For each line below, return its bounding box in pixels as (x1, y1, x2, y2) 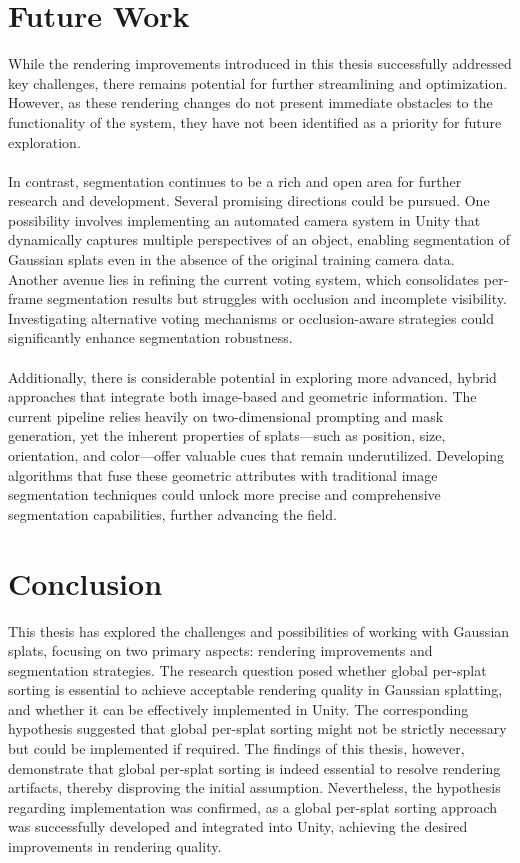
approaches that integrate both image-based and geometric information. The (8, 386, 477, 407)
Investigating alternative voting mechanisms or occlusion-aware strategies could (8, 307, 494, 328)
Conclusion (8, 562, 163, 603)
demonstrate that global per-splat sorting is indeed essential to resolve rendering (8, 757, 501, 778)
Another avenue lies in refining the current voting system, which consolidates (8, 268, 480, 289)
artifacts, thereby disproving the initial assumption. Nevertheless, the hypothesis (8, 777, 501, 798)
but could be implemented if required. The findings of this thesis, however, (8, 738, 465, 759)
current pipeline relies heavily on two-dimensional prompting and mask (8, 405, 444, 426)
